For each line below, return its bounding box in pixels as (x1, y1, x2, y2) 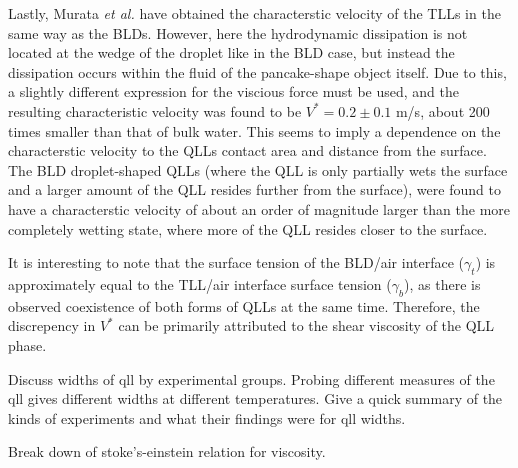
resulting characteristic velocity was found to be (8, 100, 302, 121)
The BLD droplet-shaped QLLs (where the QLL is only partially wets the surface (8, 159, 508, 180)
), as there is (404, 273, 481, 294)
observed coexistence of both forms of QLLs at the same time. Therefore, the (8, 295, 480, 316)
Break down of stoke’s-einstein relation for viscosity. (8, 441, 326, 462)
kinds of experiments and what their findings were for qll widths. (8, 407, 406, 428)
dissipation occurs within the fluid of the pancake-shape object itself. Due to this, (8, 61, 507, 82)
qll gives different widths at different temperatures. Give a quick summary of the (8, 388, 503, 409)
